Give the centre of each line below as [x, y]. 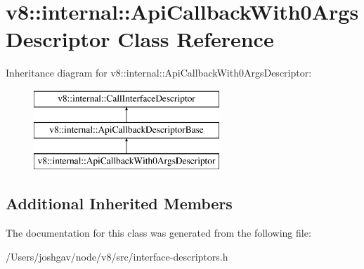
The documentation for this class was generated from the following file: [158, 233]
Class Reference [196, 39]
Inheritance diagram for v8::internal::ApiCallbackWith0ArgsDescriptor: [159, 73]
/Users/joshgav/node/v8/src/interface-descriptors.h [117, 256]
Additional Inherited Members [119, 203]
